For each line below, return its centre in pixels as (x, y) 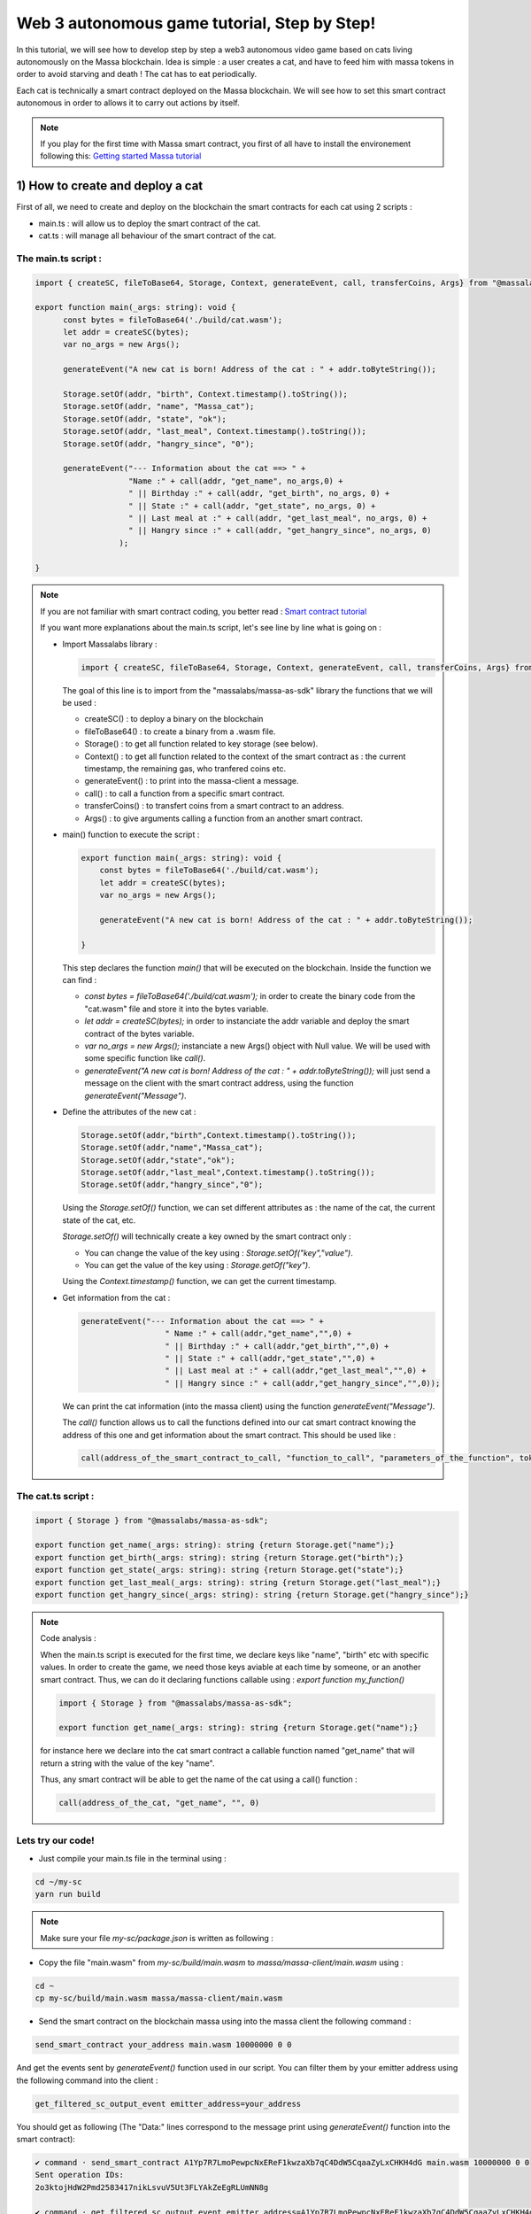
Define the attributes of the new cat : (129, 1111)
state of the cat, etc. (99, 1220)
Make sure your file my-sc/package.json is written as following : (157, 1938)
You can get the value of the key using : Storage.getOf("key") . (197, 1266)
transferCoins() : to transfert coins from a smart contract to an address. (214, 806)
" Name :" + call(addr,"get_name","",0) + (258, 1334)
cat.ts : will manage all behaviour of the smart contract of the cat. (158, 236)
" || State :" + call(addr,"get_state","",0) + (270, 1358)
